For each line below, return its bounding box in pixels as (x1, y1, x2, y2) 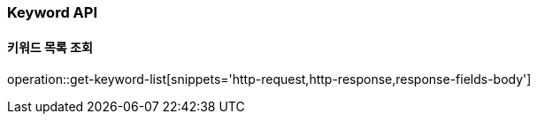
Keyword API (7, 4, 97, 21)
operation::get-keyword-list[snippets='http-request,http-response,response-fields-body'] (7, 72, 532, 87)
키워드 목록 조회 (7, 39, 93, 55)
